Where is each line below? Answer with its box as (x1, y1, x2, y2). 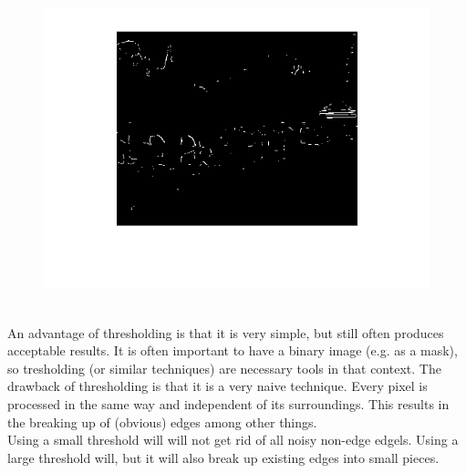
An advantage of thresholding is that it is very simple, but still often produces (7, 323, 444, 342)
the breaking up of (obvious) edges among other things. (7, 412, 317, 431)
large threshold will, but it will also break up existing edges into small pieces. (7, 447, 440, 467)
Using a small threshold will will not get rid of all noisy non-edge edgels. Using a (7, 430, 459, 449)
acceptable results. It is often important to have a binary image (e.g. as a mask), (7, 341, 458, 360)
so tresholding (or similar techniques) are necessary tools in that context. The (7, 358, 441, 377)
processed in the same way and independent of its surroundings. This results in (7, 395, 450, 413)
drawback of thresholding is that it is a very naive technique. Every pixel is (7, 376, 428, 396)
